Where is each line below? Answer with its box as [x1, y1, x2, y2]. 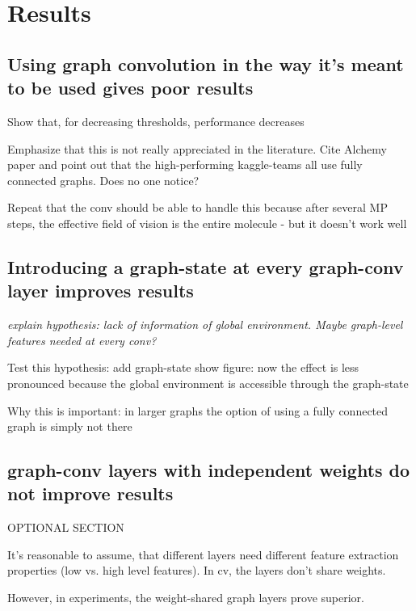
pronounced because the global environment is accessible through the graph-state [7, 374, 409, 391]
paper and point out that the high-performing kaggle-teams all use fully [7, 156, 363, 173]
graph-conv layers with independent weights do [7, 457, 410, 482]
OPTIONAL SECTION [7, 519, 124, 536]
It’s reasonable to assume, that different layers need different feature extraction [7, 546, 399, 563]
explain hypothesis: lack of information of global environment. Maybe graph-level [7, 316, 403, 333]
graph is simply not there [7, 418, 132, 435]
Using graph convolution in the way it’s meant [7, 51, 404, 76]
